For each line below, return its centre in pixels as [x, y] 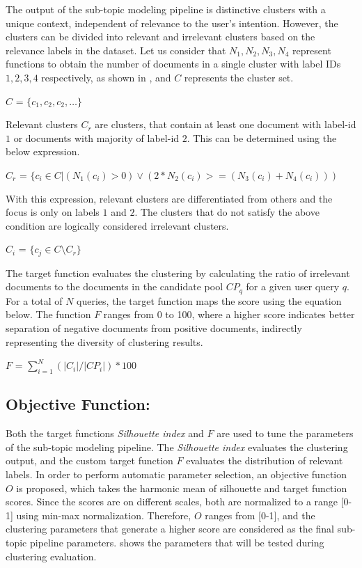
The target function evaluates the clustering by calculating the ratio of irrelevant [178, 273]
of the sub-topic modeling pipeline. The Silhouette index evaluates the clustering [177, 447]
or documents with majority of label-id [96, 137]
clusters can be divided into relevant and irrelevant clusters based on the [160, 37]
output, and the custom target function [89, 460]
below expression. [43, 151]
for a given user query [293, 286]
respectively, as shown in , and [106, 77]
